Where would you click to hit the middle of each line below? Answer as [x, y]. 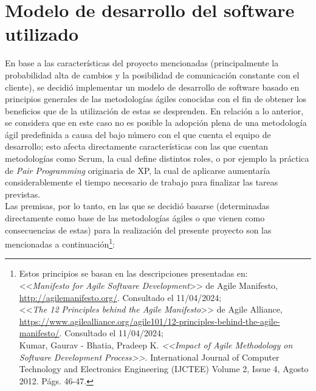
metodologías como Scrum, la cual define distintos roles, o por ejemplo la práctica [157, 158]
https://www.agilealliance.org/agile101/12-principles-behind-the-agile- [149, 321]
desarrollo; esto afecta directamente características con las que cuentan [136, 146]
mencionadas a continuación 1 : [60, 243]
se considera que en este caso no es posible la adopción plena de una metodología [156, 123]
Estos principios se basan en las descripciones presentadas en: [133, 273]
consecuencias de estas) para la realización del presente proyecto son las [138, 230]
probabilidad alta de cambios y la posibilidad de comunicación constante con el [152, 74]
